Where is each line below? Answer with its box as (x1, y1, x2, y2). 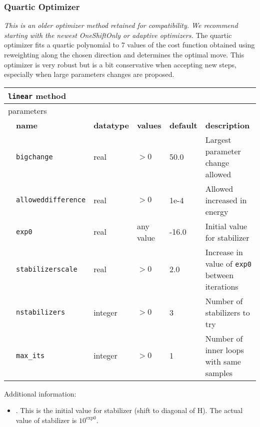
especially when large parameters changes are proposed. (4, 69, 174, 79)
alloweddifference (16, 196, 86, 204)
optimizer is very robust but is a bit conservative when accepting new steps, (4, 59, 236, 69)
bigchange (16, 152, 53, 161)
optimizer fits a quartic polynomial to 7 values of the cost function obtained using (4, 39, 255, 50)
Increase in (205, 246, 243, 258)
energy (205, 205, 228, 217)
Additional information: (4, 388, 76, 399)
